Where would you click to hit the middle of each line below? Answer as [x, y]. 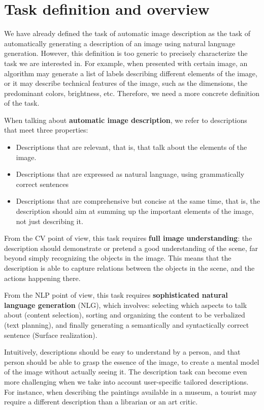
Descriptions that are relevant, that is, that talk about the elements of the [131, 147]
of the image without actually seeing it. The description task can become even [126, 372]
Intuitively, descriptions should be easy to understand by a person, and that [122, 352]
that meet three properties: [46, 130]
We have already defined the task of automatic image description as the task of [127, 33]
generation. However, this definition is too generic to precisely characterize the [126, 53]
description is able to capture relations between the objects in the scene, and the [129, 268]
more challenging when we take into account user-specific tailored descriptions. [126, 381]
